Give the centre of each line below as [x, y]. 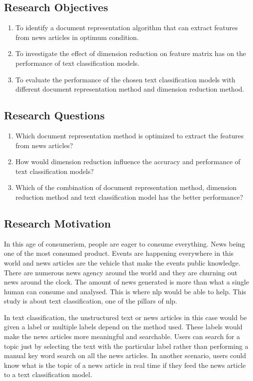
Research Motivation [57, 223]
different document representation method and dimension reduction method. [130, 89]
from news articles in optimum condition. [77, 37]
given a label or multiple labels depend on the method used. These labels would [123, 327]
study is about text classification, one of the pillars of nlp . [91, 301]
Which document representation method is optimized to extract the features [129, 135]
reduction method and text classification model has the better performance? [129, 197]
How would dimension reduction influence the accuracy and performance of [128, 162]
